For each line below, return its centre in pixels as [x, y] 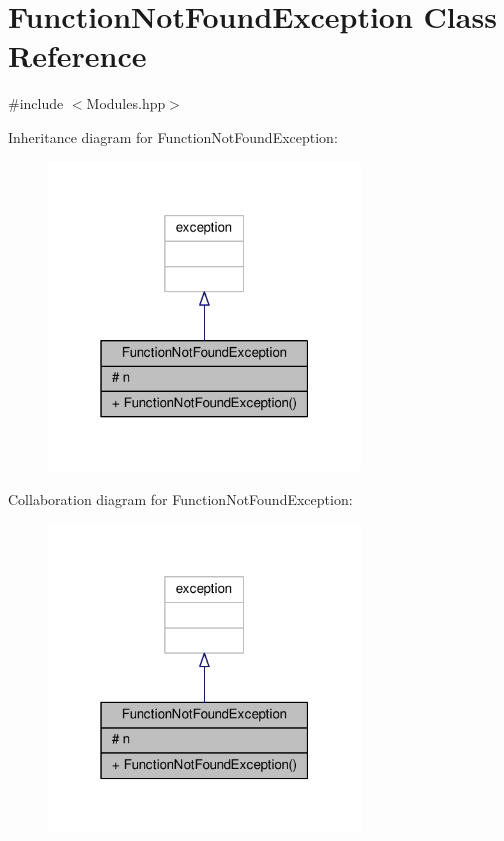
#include [36, 103]
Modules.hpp [126, 103]
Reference [77, 55]
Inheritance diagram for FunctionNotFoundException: [173, 136]
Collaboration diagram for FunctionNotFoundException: [180, 498]
